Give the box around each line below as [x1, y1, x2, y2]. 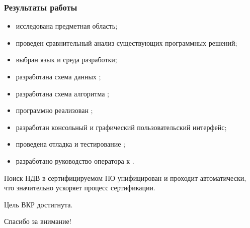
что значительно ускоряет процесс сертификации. [4, 182, 155, 193]
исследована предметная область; [16, 21, 118, 31]
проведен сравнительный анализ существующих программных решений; [16, 37, 237, 48]
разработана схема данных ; [16, 71, 101, 81]
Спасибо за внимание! [4, 216, 71, 226]
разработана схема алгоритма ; [16, 88, 109, 98]
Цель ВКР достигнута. [4, 199, 73, 209]
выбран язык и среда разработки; [16, 54, 117, 65]
